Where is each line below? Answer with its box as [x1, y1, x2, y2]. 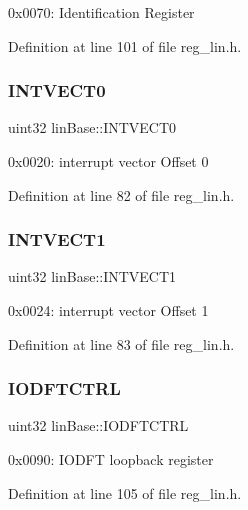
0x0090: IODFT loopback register [8, 449, 214, 469]
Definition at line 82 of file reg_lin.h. [8, 184, 235, 205]
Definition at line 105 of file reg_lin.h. [8, 482, 242, 503]
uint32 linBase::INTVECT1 [8, 266, 177, 287]
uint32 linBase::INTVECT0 [8, 117, 177, 138]
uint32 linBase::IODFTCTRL [8, 415, 189, 436]
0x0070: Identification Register [8, 2, 195, 22]
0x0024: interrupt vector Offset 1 [8, 300, 209, 320]
